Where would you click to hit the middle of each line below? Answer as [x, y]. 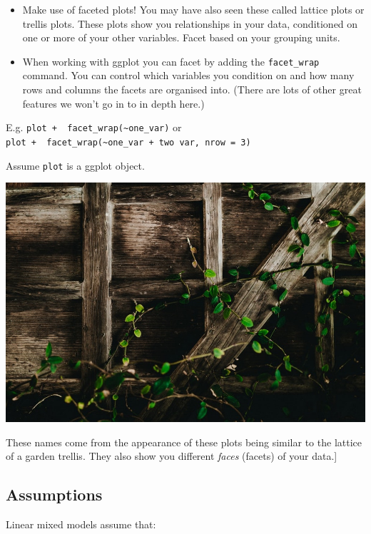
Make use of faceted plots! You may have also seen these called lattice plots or [193, 9]
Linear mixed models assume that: [81, 524]
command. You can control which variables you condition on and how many [188, 75]
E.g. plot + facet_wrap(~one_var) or [94, 127]
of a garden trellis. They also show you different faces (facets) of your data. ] [172, 456]
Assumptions [54, 494]
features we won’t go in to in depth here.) [113, 103]
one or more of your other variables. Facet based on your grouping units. [181, 37]
